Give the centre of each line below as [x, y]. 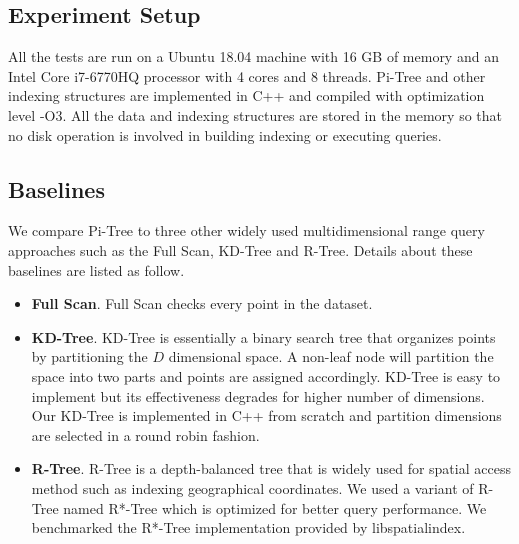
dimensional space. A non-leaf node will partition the [331, 356]
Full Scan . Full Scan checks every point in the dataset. [202, 303]
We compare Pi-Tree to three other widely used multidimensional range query [246, 230]
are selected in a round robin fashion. [145, 434]
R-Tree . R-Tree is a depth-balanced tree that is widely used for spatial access [271, 468]
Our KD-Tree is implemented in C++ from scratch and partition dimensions [266, 415]
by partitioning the [89, 356]
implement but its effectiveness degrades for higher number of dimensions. [258, 395]
